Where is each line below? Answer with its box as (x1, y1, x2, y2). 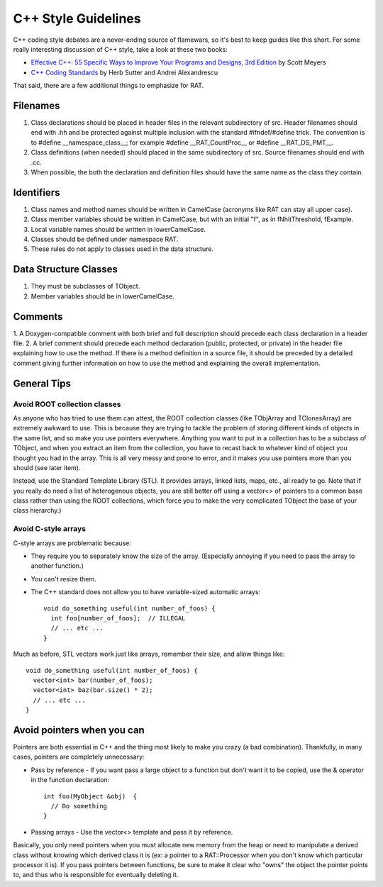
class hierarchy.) (13, 506, 62, 515)
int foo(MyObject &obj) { (43, 792, 138, 800)
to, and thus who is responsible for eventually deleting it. (13, 871, 179, 879)
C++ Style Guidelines (13, 11, 141, 26)
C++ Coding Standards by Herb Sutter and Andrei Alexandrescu (30, 68, 218, 77)
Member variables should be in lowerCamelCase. (30, 291, 175, 301)
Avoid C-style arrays (13, 524, 87, 534)
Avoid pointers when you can (13, 724, 145, 736)
